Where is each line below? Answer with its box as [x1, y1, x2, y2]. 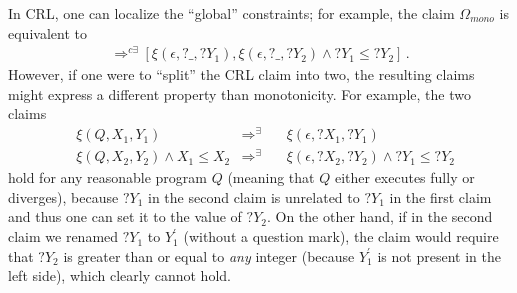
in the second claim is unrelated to [148, 186, 360, 207]
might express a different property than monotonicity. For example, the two [8, 83, 471, 104]
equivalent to [8, 22, 87, 43]
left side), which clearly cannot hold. [8, 265, 231, 286]
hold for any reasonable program [8, 167, 207, 188]
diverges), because [8, 186, 119, 207]
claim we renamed [8, 226, 119, 247]
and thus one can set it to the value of [8, 206, 242, 227]
